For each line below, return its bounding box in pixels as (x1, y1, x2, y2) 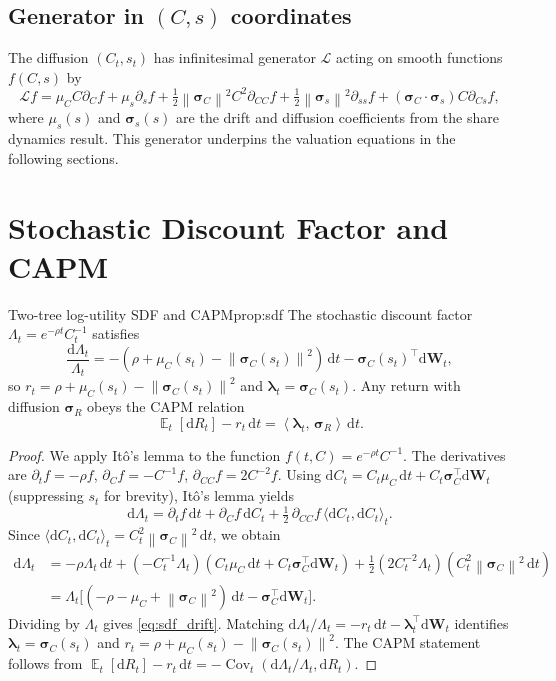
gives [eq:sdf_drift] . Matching (103, 612, 284, 633)
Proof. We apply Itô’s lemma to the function (8, 444, 281, 465)
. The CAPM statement (334, 632, 481, 653)
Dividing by (8, 612, 80, 633)
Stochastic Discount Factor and (8, 206, 449, 247)
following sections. (8, 147, 119, 168)
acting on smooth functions (336, 47, 503, 68)
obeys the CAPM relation (87, 396, 245, 417)
